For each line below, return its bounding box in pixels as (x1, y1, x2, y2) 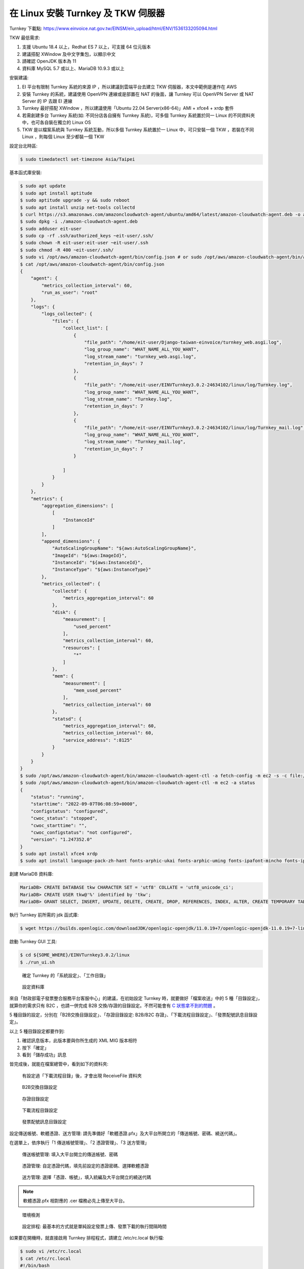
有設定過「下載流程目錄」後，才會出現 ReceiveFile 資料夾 (22, 1073, 142, 1079)
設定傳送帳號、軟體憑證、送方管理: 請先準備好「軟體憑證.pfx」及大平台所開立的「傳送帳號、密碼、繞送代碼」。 (9, 1130, 240, 1137)
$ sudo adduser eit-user (20, 226, 82, 231)
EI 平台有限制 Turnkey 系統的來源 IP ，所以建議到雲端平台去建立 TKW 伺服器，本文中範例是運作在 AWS (22, 84, 237, 90)
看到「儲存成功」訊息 (22, 1052, 67, 1058)
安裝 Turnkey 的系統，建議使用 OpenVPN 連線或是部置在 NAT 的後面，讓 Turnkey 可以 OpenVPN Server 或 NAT (22, 91, 254, 97)
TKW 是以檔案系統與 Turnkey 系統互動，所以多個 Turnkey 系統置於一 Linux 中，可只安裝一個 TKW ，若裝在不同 (22, 126, 254, 132)
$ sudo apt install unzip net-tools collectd (20, 205, 135, 210)
